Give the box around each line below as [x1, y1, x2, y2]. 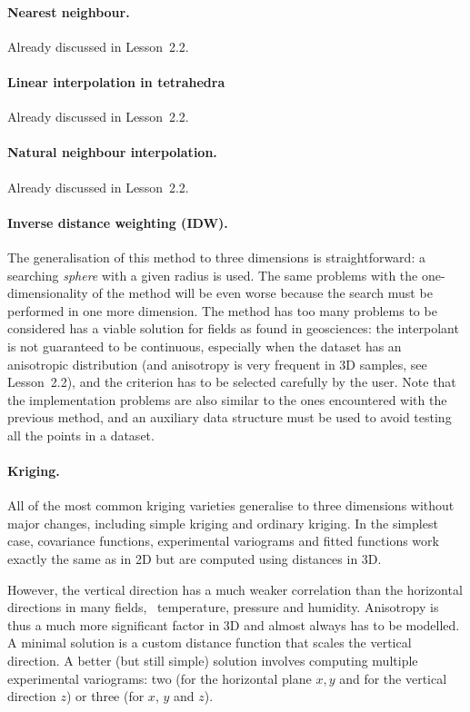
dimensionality [7, 283, 88, 302]
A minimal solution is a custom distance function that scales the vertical [7, 633, 412, 652]
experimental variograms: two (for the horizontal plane [7, 668, 312, 687]
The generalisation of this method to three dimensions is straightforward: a [7, 247, 425, 266]
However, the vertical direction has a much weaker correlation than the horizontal [7, 579, 463, 598]
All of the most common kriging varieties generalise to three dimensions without [7, 496, 455, 515]
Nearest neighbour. [7, 2, 130, 21]
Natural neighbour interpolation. [7, 143, 217, 162]
